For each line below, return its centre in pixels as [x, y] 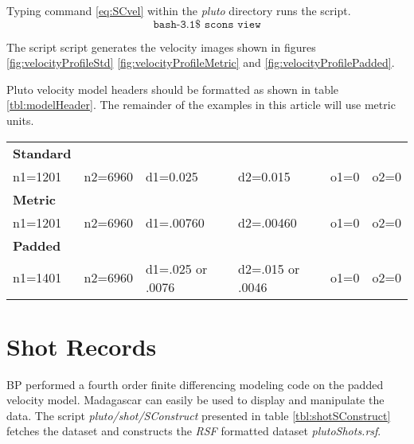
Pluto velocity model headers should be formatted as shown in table [173, 89]
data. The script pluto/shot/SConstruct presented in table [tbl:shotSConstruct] [199, 415]
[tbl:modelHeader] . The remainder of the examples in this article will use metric [201, 105]
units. [20, 120]
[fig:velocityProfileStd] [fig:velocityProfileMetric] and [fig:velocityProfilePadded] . [201, 62]
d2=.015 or [269, 268]
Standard [42, 153]
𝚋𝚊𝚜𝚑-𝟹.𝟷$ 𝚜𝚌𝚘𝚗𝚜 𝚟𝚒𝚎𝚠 [207, 24]
